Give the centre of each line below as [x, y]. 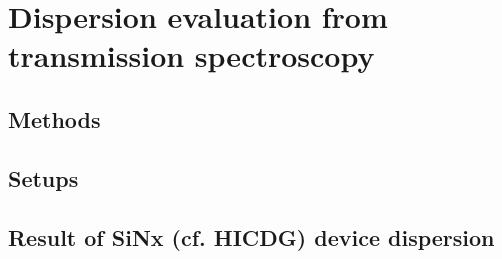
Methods [54, 118]
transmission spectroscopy [191, 55]
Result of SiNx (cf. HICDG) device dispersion [251, 236]
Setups [43, 177]
